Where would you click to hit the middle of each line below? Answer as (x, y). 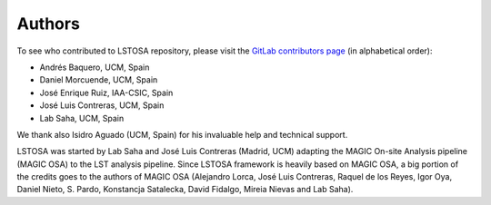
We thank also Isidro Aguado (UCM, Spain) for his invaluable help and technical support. (182, 134)
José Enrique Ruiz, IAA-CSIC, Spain (106, 93)
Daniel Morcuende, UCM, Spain (99, 80)
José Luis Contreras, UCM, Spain (102, 105)
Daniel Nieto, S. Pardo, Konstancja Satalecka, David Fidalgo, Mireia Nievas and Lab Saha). (185, 190)
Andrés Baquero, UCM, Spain (95, 67)
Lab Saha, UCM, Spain (82, 118)
